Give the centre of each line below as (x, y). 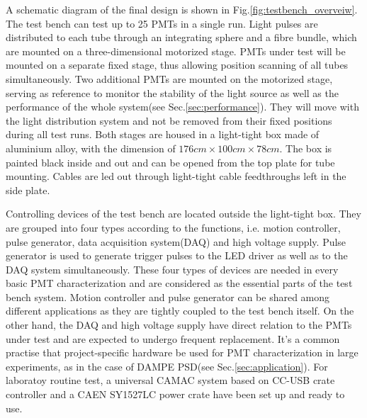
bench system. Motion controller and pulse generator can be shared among (168, 296)
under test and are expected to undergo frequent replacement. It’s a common (173, 338)
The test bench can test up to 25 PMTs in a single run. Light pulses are (162, 23)
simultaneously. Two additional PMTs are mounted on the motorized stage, (169, 78)
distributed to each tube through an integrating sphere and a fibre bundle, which (181, 37)
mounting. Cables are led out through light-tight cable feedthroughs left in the (176, 176)
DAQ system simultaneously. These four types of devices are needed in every (172, 269)
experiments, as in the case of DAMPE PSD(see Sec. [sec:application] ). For (167, 366)
